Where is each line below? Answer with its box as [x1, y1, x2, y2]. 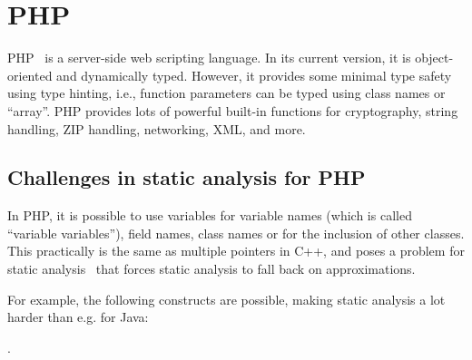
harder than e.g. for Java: [7, 307, 149, 326]
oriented [7, 65, 53, 84]
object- [415, 48, 454, 67]
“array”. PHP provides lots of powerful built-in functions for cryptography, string [7, 101, 458, 120]
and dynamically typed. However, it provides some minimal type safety [56, 65, 452, 84]
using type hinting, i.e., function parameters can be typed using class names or [7, 83, 446, 102]
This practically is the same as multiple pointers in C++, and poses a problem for [7, 241, 465, 260]
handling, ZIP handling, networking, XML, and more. [7, 119, 306, 138]
